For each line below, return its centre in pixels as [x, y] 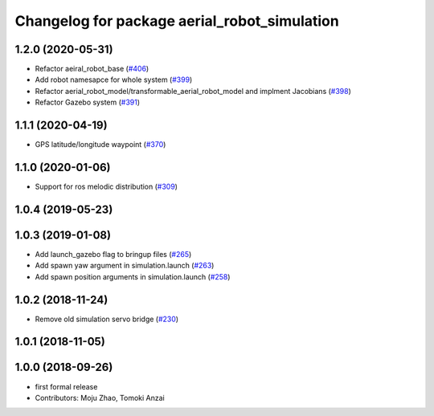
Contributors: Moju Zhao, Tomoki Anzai [100, 398]
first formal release [66, 386]
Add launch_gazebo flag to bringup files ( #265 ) [113, 254]
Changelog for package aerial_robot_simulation [177, 21]
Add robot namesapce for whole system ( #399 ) [114, 80]
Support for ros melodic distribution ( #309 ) [106, 187]
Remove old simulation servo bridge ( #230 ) [107, 319]
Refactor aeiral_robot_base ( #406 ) [92, 69]
